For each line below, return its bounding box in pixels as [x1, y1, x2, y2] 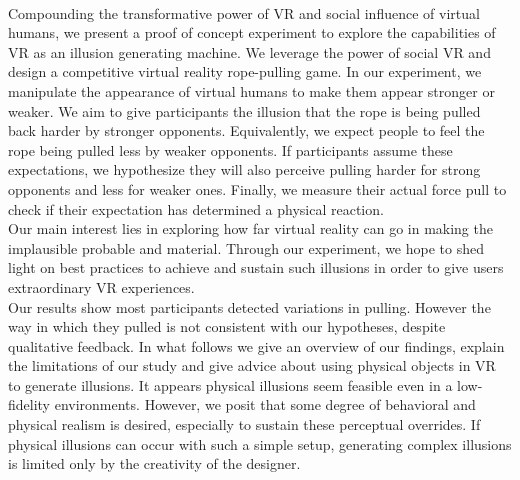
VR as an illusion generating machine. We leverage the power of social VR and [8, 41, 491, 62]
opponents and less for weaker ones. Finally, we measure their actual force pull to [8, 178, 507, 199]
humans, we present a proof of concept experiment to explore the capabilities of [8, 22, 496, 43]
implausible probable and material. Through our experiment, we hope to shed [8, 237, 484, 258]
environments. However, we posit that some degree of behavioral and [54, 394, 476, 415]
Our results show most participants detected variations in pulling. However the [8, 296, 491, 317]
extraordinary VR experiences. [8, 276, 195, 297]
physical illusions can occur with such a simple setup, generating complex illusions [8, 433, 512, 454]
